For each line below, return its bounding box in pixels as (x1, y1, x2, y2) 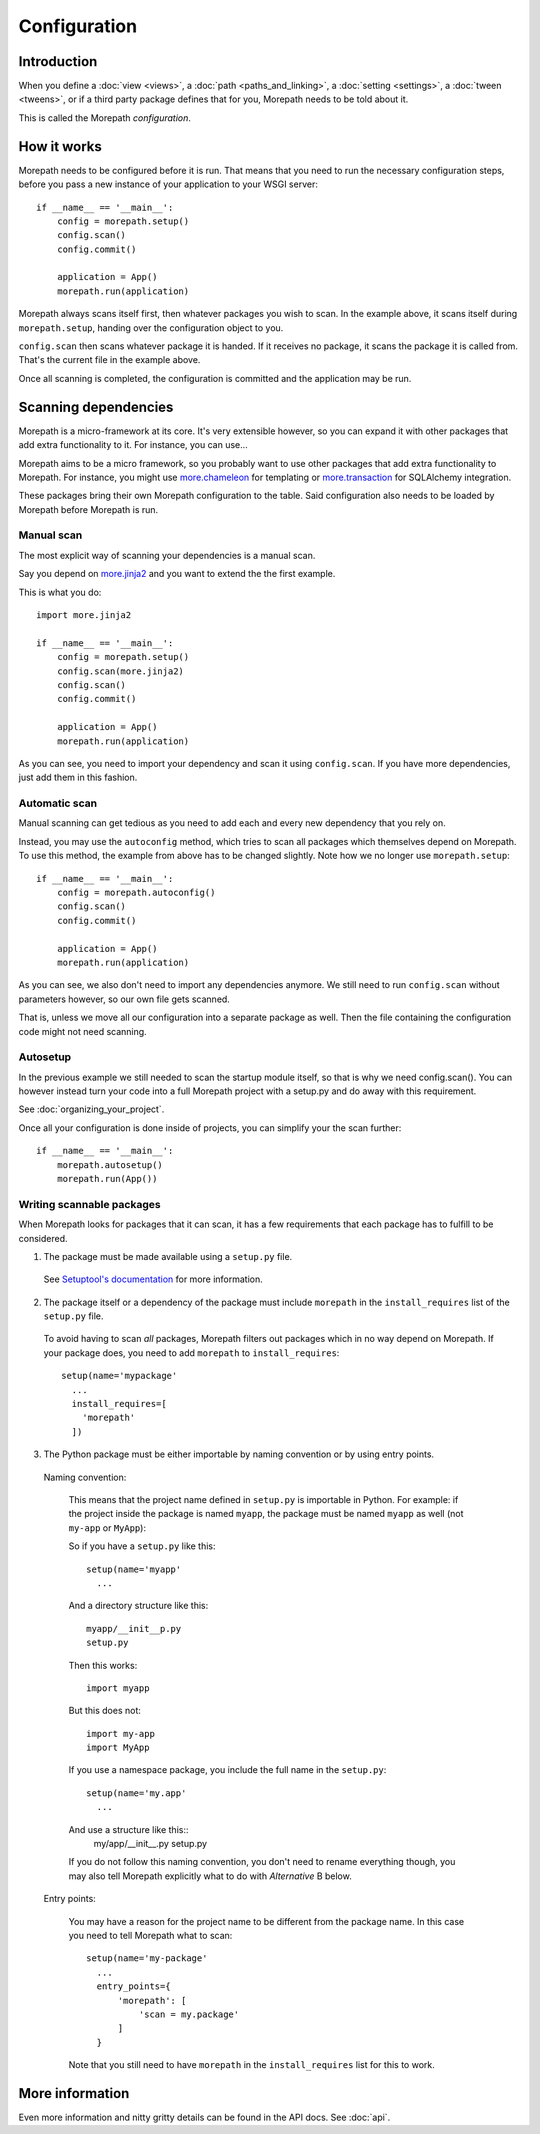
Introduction (18, 53, 98, 70)
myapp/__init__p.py (86, 1623, 182, 1634)
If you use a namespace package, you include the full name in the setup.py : (68, 1764, 387, 1776)
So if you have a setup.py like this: (68, 1540, 216, 1552)
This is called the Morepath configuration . (18, 111, 192, 124)
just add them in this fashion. (18, 771, 138, 784)
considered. (18, 1232, 68, 1244)
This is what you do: (18, 586, 102, 598)
